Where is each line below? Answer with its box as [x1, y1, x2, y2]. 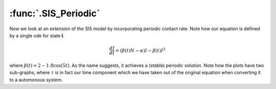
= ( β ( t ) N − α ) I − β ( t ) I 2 [115, 47, 166, 53]
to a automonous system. [9, 77, 63, 83]
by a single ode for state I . [9, 32, 64, 38]
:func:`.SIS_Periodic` [9, 8, 100, 19]
